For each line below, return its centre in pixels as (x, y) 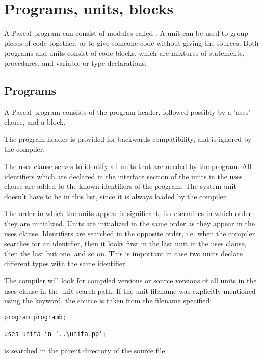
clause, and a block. (35, 122)
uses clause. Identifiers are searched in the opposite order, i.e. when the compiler (130, 233)
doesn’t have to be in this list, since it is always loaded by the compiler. (116, 196)
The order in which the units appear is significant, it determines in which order (128, 213)
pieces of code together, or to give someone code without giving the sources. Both (131, 43)
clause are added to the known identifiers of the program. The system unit (120, 186)
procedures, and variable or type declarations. (75, 63)
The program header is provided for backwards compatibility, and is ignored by (128, 139)
